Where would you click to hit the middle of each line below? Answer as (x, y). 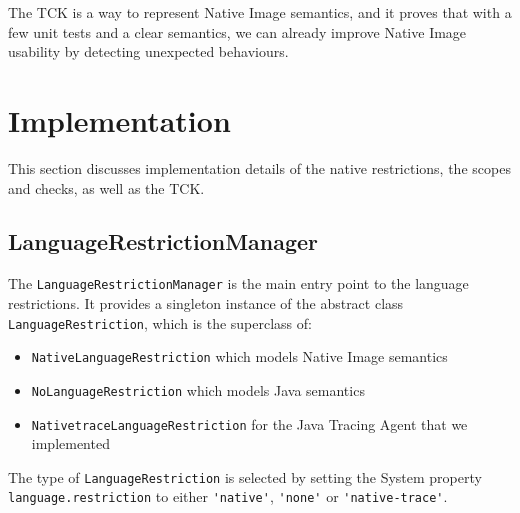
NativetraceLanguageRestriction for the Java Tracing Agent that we (249, 423)
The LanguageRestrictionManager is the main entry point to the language (238, 283)
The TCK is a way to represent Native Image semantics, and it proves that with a (260, 12)
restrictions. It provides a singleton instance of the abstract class (206, 302)
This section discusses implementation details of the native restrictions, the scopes (259, 167)
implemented (70, 443)
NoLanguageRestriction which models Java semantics (198, 389)
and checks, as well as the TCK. (106, 187)
